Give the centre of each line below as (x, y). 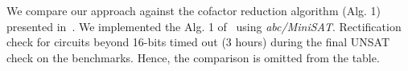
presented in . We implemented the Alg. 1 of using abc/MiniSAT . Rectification (204, 26)
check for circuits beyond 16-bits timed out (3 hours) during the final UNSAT (198, 42)
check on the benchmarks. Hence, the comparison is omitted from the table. (193, 57)
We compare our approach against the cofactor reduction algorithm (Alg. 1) (194, 10)
